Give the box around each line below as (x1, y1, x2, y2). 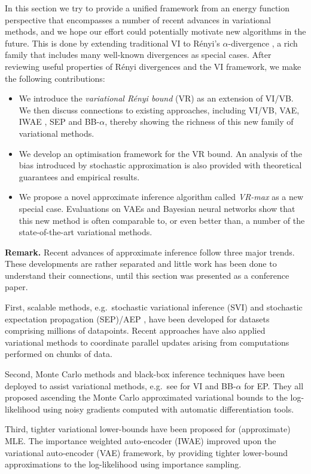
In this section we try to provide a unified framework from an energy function (5, 2, 290, 14)
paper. (5, 281, 28, 293)
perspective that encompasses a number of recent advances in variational (5, 13, 272, 26)
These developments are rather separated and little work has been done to (5, 257, 277, 270)
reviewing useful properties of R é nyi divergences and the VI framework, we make (5, 60, 301, 72)
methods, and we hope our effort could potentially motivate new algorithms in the (5, 25, 306, 38)
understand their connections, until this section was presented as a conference (5, 269, 289, 281)
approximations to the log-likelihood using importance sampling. (5, 458, 242, 470)
